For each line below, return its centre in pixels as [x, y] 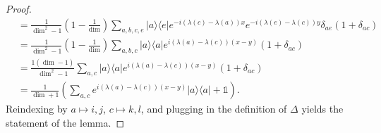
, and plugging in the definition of [214, 109]
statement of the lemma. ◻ [65, 123]
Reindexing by [37, 109]
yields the [322, 109]
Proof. [19, 8]
